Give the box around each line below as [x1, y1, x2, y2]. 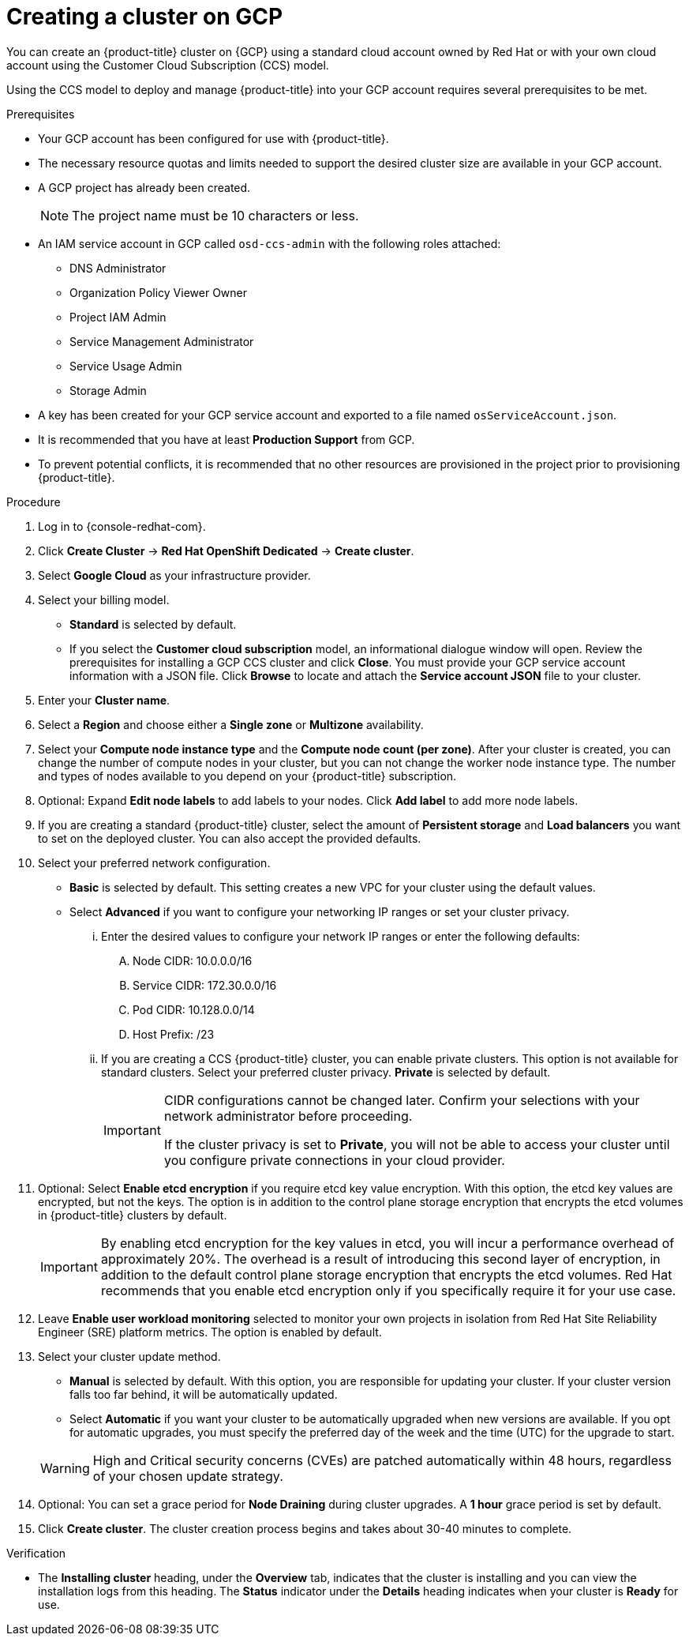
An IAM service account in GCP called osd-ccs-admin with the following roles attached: [38, 236, 501, 250]
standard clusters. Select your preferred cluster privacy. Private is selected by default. [101, 1065, 551, 1079]
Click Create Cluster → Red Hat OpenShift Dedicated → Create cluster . [38, 543, 414, 558]
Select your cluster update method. [38, 1349, 221, 1363]
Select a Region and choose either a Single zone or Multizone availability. [38, 717, 424, 731]
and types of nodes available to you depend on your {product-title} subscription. [38, 768, 457, 783]
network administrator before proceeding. [163, 1107, 413, 1124]
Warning [40, 1460, 90, 1476]
